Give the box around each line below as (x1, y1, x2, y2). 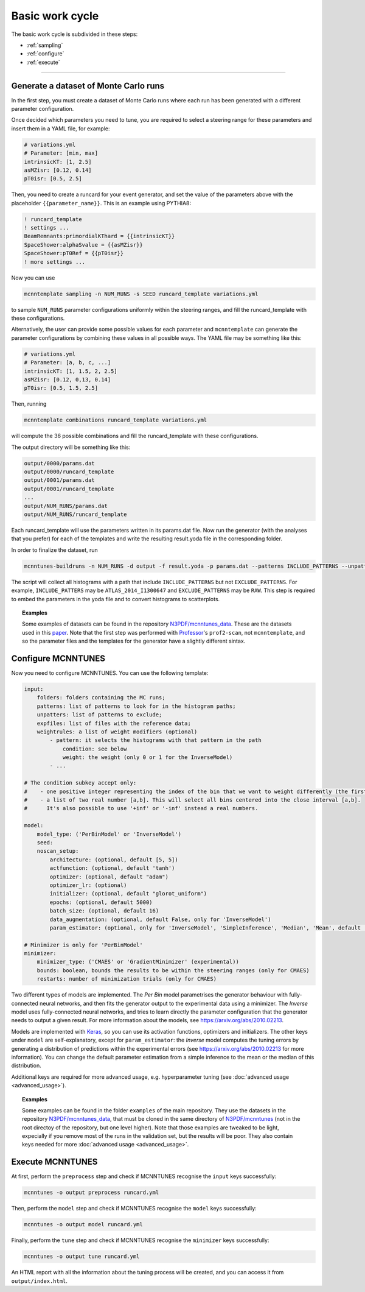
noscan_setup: (36, 847, 79, 855)
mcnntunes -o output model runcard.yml (24, 1221, 143, 1228)
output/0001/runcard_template (24, 485, 114, 492)
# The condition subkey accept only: (24, 780, 137, 786)
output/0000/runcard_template (24, 468, 114, 475)
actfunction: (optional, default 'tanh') (49, 865, 175, 872)
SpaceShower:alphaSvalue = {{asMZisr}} (24, 241, 143, 248)
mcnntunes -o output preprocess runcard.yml (24, 1189, 159, 1196)
